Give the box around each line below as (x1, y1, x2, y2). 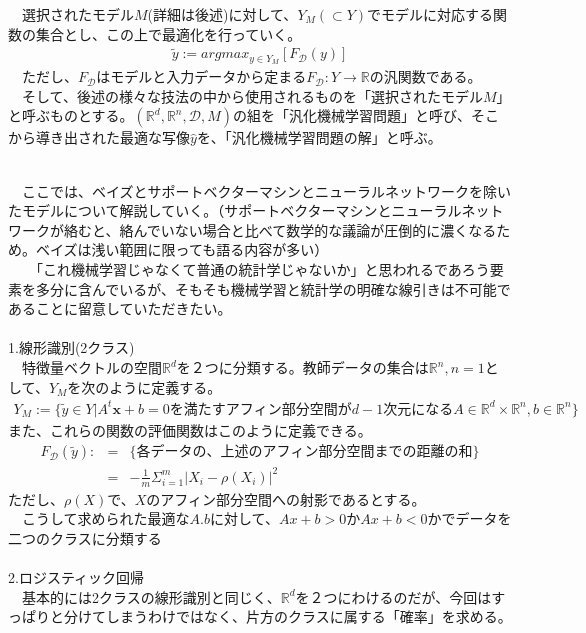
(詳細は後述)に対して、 (147, 4, 298, 24)
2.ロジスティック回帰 (8, 567, 145, 588)
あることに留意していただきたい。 (8, 298, 232, 319)
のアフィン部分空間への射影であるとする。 (146, 488, 426, 509)
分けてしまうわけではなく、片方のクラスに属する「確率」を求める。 (63, 606, 512, 627)
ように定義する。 (109, 376, 222, 397)
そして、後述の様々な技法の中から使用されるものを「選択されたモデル (21, 85, 483, 106)
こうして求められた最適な (21, 508, 190, 529)
